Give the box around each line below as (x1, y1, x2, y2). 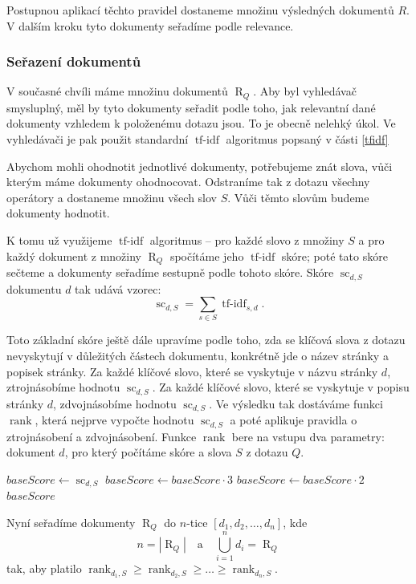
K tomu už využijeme (6, 232, 112, 249)
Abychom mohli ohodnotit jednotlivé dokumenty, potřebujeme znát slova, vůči (6, 157, 393, 174)
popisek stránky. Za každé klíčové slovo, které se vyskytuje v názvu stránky (6, 363, 378, 379)
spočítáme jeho (169, 247, 244, 264)
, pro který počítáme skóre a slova (64, 444, 232, 460)
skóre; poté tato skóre (281, 247, 388, 264)
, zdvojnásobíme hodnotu (52, 395, 177, 412)
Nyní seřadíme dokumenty (6, 513, 136, 530)
